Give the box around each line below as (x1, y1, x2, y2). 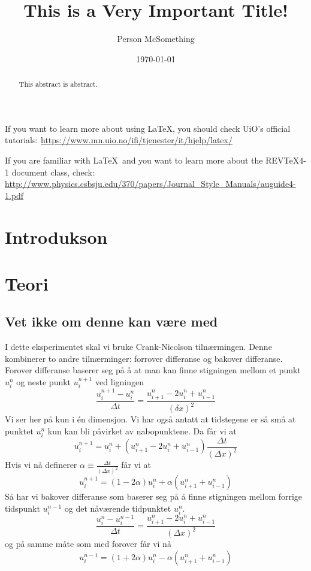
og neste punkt (16, 376, 71, 388)
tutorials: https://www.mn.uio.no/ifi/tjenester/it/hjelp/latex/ (5, 134, 233, 146)
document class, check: (11, 165, 95, 178)
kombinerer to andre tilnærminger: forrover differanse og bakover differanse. (5, 352, 283, 364)
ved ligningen (95, 376, 144, 388)
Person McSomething (117, 32, 195, 45)
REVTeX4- (265, 153, 306, 166)
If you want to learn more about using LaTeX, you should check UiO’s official (5, 122, 291, 134)
